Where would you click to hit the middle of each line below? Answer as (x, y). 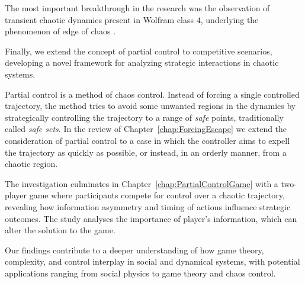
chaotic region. (31, 164)
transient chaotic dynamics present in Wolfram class (99, 19)
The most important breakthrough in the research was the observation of (137, 8)
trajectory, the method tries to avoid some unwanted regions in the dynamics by (150, 106)
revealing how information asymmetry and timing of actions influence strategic (148, 206)
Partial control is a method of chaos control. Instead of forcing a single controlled (152, 94)
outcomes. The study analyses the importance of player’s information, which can (151, 218)
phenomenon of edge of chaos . (60, 31)
